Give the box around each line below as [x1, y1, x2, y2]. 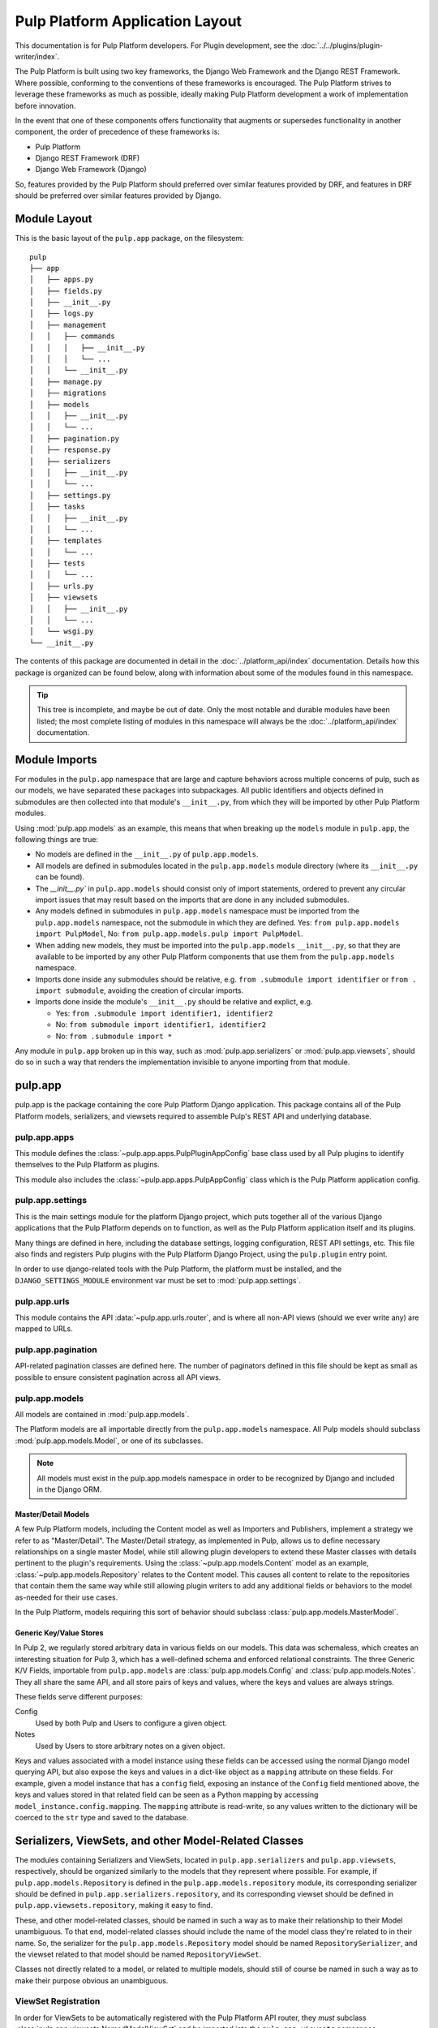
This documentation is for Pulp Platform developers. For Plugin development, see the [15, 41, 299, 50]
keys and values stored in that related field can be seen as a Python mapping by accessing [15, 1790, 319, 1800]
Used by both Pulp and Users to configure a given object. [35, 1718, 227, 1728]
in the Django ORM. [36, 1484, 102, 1494]
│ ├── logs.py [29, 309, 94, 318]
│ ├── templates [29, 536, 103, 545]
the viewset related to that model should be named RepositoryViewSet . [15, 1949, 262, 1959]
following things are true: [15, 835, 99, 844]
